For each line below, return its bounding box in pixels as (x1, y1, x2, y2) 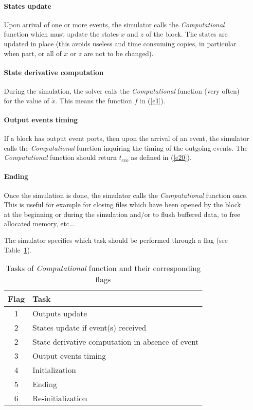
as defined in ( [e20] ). (131, 152, 192, 162)
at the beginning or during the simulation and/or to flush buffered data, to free (4, 209, 240, 219)
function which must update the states (4, 29, 119, 39)
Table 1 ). (4, 244, 32, 254)
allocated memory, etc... (4, 218, 75, 229)
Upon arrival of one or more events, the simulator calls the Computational (4, 19, 225, 29)
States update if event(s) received (32, 322, 146, 333)
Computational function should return (4, 152, 117, 162)
